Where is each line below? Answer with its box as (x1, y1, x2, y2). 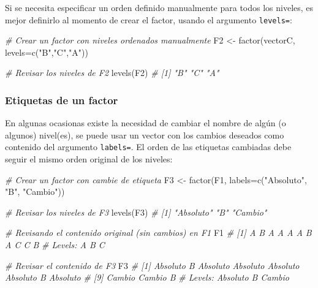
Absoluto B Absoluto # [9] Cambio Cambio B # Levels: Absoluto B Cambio (5, 271, 290, 284)
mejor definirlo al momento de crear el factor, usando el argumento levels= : (5, 13, 292, 26)
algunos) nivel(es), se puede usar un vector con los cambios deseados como (5, 128, 284, 141)
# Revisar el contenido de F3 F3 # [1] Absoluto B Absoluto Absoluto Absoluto (5, 259, 300, 271)
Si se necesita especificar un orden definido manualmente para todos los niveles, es (5, 1, 314, 13)
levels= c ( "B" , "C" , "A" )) (5, 45, 88, 58)
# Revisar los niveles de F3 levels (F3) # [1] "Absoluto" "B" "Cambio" (5, 205, 267, 218)
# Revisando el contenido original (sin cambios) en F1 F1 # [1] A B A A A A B (5, 226, 312, 239)
